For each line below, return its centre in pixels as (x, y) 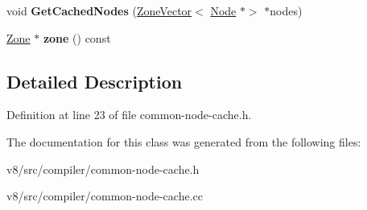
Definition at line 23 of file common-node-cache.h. (129, 115)
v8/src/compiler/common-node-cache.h (103, 169)
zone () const (77, 37)
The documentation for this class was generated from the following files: (184, 141)
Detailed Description (95, 81)
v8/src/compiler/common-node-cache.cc (105, 196)
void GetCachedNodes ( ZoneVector (99, 10)
